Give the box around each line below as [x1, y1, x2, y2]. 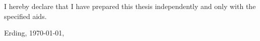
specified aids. [4, 10, 47, 21]
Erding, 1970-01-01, [4, 27, 64, 38]
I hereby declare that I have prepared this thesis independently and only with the [4, 1, 256, 11]
